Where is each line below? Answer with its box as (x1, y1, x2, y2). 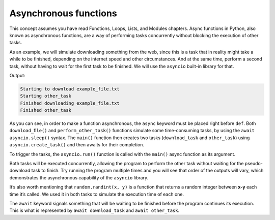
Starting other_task (20, 93, 71, 99)
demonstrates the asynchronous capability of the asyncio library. (9, 174, 149, 180)
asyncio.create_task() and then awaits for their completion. (9, 142, 145, 148)
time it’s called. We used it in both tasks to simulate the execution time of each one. (9, 191, 184, 197)
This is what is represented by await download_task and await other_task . (9, 207, 180, 213)
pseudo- (244, 160, 263, 166)
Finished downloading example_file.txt (20, 100, 120, 106)
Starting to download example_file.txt (20, 86, 120, 91)
